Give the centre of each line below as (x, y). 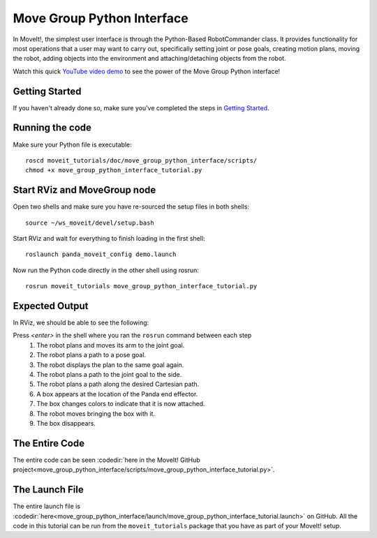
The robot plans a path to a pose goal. (91, 355)
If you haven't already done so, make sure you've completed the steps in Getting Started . (141, 107)
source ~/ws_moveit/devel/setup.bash (90, 223)
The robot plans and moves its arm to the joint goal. (111, 345)
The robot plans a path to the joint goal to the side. (109, 375)
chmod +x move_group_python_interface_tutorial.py (114, 170)
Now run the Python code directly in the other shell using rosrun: (106, 270)
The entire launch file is (46, 507)
